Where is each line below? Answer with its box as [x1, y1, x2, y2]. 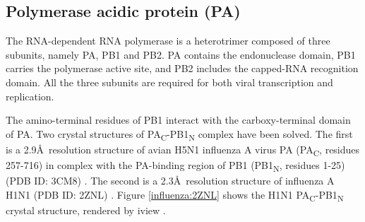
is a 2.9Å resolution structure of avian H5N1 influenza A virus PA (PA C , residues [6, 141, 360, 158]
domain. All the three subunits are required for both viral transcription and [6, 74, 333, 89]
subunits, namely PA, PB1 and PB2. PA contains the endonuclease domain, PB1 [6, 47, 356, 62]
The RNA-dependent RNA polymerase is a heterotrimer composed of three [6, 33, 330, 48]
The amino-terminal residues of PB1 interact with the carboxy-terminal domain [6, 112, 351, 127]
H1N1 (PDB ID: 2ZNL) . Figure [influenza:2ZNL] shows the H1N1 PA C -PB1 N [6, 187, 344, 204]
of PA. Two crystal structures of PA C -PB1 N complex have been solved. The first [6, 126, 353, 143]
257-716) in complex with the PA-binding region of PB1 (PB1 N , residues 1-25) [6, 158, 345, 174]
